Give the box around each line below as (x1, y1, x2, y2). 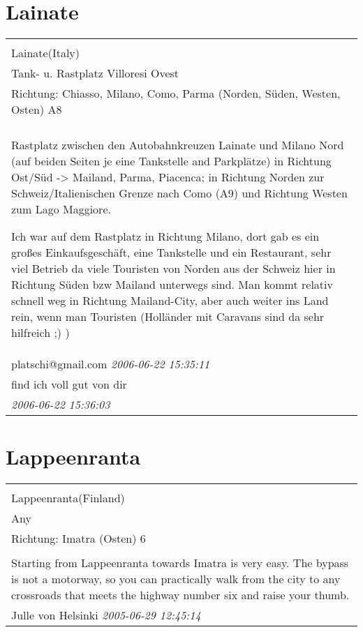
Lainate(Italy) (11, 45, 80, 61)
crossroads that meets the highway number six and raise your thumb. (11, 587, 350, 603)
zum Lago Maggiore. (11, 201, 111, 218)
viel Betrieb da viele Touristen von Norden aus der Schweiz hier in (11, 260, 336, 277)
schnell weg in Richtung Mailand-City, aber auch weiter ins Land (11, 292, 329, 309)
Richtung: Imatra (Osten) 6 (11, 530, 146, 547)
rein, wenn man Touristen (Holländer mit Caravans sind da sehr (11, 308, 325, 325)
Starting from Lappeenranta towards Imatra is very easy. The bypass (11, 555, 349, 571)
